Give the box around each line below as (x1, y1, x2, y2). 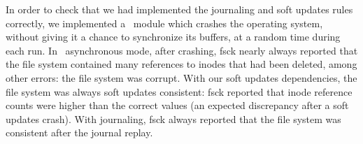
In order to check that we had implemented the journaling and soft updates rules (6, 2, 353, 16)
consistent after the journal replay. (6, 125, 153, 140)
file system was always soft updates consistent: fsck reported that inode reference (6, 84, 353, 99)
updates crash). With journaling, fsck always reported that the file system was (6, 111, 341, 126)
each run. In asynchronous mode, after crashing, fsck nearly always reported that (6, 43, 358, 57)
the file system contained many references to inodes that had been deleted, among (6, 57, 357, 71)
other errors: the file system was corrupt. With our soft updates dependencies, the (6, 70, 357, 85)
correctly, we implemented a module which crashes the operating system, (6, 15, 323, 30)
